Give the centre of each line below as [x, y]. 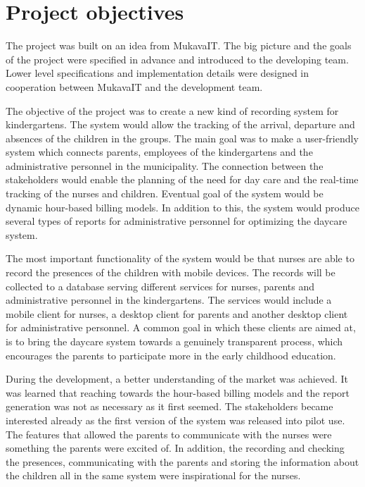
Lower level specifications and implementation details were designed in [158, 73]
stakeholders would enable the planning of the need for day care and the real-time [182, 179]
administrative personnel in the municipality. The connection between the [165, 165]
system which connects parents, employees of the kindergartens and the [159, 152]
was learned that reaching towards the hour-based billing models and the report [178, 392]
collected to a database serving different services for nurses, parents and [160, 286]
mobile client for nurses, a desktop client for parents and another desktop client [177, 313]
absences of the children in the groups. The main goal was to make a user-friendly [182, 138]
